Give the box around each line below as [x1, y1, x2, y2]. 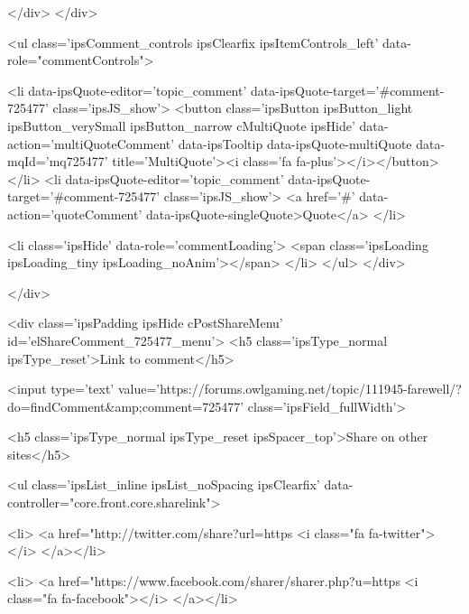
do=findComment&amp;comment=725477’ [7, 396, 244, 415]
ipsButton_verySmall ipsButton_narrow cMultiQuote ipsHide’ [7, 116, 355, 135]
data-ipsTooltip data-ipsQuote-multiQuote [178, 134, 412, 153]
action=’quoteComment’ [7, 204, 143, 223]
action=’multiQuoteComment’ [7, 134, 175, 153]
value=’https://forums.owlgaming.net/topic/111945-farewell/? [117, 379, 462, 398]
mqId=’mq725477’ [7, 152, 108, 171]
